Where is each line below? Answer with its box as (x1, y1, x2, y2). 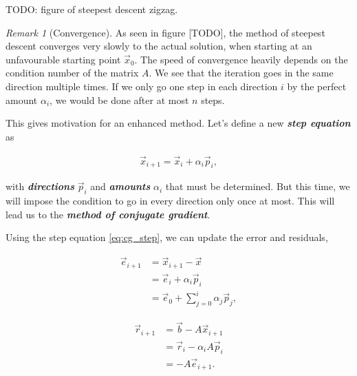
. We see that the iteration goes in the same (149, 65, 334, 80)
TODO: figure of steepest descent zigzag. (6, 2, 178, 16)
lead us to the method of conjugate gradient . (6, 207, 210, 221)
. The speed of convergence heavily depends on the (134, 52, 348, 66)
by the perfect (287, 79, 347, 93)
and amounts (90, 179, 151, 194)
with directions (6, 179, 75, 194)
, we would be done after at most (50, 92, 189, 107)
